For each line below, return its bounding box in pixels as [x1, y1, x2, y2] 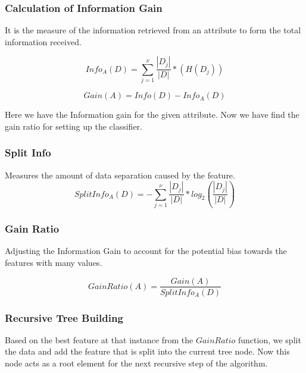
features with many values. [5, 256, 102, 268]
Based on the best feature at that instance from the [5, 333, 193, 346]
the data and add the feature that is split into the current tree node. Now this [5, 345, 290, 358]
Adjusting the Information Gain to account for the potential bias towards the [5, 245, 287, 257]
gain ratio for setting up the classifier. [5, 120, 142, 132]
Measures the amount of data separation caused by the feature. [5, 168, 235, 181]
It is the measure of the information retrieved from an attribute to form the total [5, 24, 301, 36]
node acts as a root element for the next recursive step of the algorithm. [5, 356, 268, 369]
